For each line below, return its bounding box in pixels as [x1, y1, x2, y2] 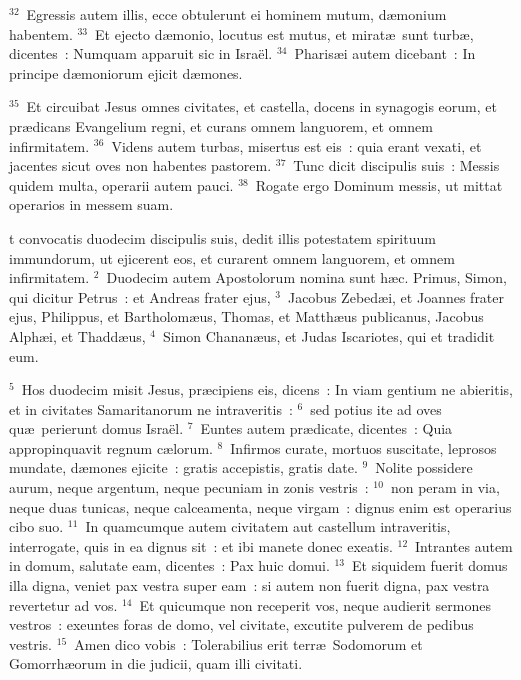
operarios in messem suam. [9, 194, 174, 215]
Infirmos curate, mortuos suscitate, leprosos [230, 437, 497, 458]
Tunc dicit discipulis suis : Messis [293, 155, 500, 176]
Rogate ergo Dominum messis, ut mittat [255, 174, 503, 195]
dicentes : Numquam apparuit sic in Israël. [9, 43, 273, 64]
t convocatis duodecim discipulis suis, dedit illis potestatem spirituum [9, 227, 436, 248]
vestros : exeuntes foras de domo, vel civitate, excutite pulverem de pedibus [9, 614, 474, 635]
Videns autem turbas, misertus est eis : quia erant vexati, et [111, 135, 482, 156]
